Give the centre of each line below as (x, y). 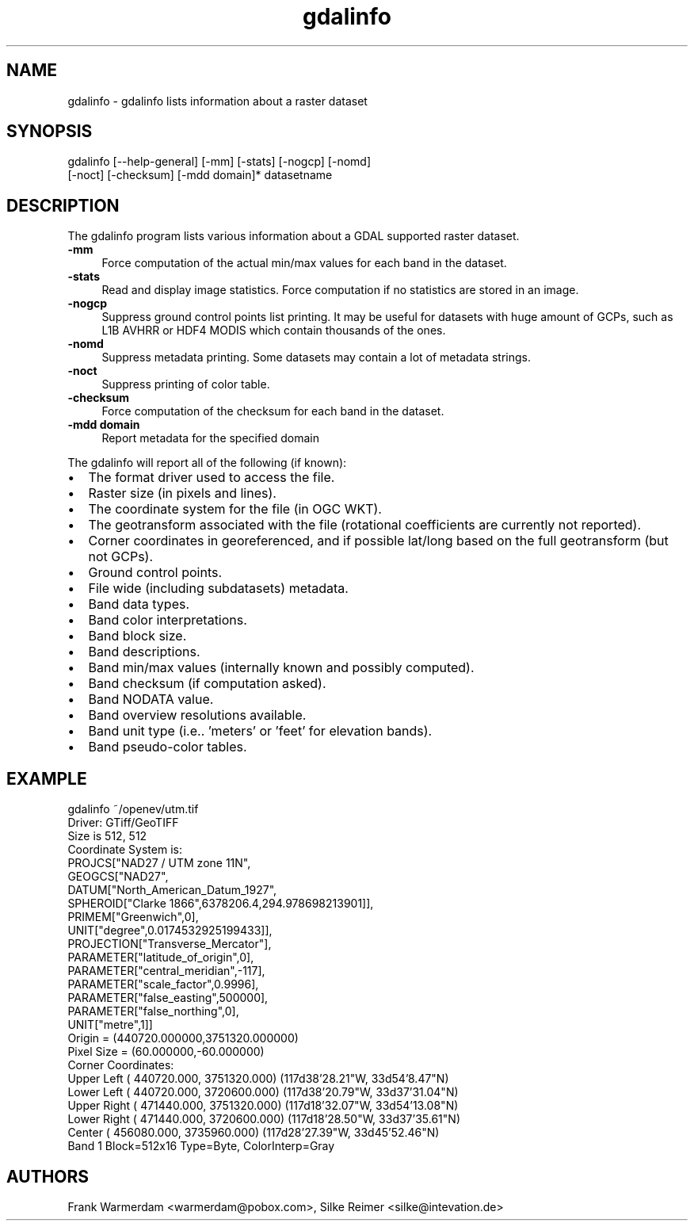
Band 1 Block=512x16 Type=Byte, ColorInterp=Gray (201, 1146)
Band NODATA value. (151, 700)
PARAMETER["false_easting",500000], (168, 998)
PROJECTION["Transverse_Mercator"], (170, 944)
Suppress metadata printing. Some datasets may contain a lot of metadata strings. (316, 357)
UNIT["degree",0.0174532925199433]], (170, 931)
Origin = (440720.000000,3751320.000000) (183, 1038)
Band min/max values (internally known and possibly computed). (281, 668)
